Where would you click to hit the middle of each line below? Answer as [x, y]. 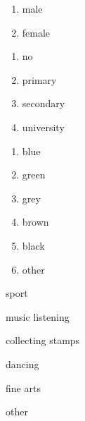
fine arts [23, 388]
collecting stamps [43, 340]
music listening [38, 316]
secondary [44, 103]
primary [39, 79]
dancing [22, 364]
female [36, 32]
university [43, 127]
